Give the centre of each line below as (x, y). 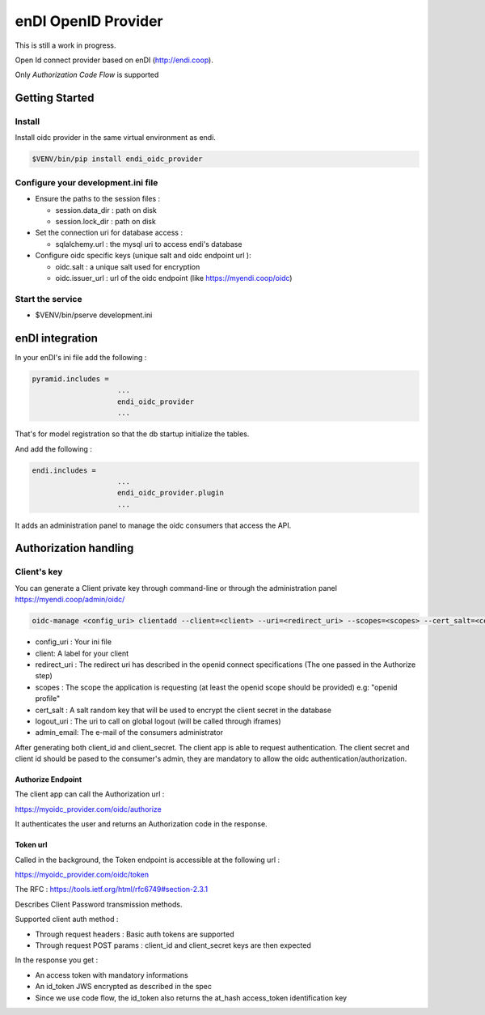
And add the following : (54, 448)
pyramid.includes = (70, 379)
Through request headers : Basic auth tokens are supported (135, 934)
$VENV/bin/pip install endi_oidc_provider (117, 159)
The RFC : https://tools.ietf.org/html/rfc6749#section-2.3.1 (112, 890)
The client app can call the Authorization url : (90, 794)
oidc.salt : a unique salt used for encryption (128, 266)
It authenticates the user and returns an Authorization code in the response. (141, 824)
